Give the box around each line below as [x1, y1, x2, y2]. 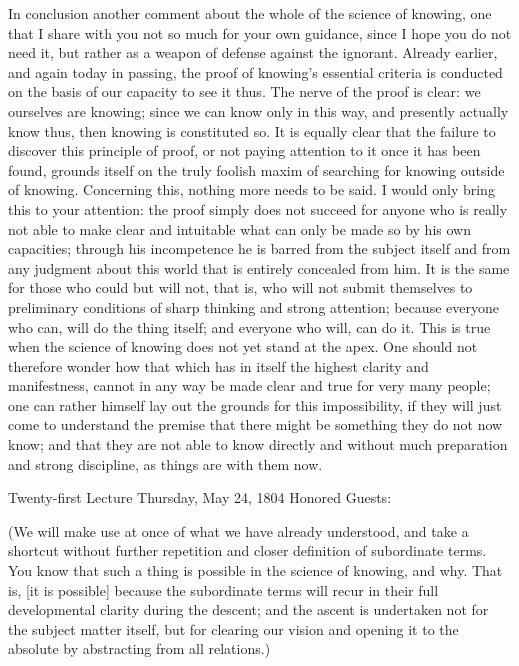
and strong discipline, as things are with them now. [8, 453, 323, 474]
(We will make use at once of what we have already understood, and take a [8, 520, 469, 541]
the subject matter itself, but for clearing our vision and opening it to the [8, 618, 459, 639]
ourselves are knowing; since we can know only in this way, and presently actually [8, 100, 509, 121]
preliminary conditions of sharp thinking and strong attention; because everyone [8, 296, 499, 317]
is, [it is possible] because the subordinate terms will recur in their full [8, 579, 439, 600]
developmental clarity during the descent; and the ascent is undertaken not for [8, 599, 489, 620]
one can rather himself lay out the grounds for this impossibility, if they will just [8, 394, 502, 415]
